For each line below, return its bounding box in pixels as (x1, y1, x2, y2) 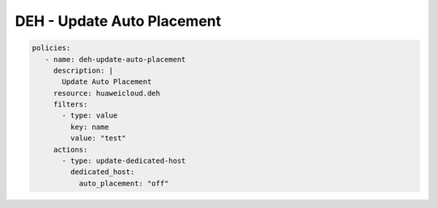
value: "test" (70, 134, 127, 143)
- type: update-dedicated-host (62, 156, 186, 165)
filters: (53, 100, 88, 109)
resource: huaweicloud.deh (53, 89, 161, 98)
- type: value (62, 111, 118, 120)
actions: (53, 145, 88, 154)
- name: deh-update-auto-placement (45, 55, 186, 64)
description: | (53, 65, 113, 75)
